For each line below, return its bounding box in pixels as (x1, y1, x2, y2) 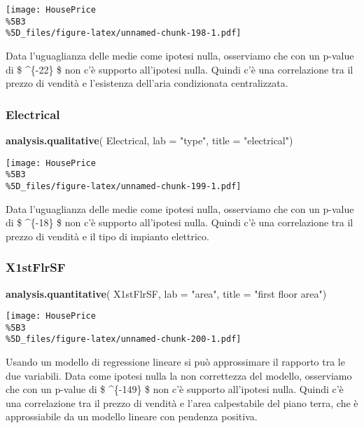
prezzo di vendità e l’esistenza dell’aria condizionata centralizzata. (6, 76, 288, 90)
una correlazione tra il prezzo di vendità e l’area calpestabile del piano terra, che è (6, 395, 358, 410)
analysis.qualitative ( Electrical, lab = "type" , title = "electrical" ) (6, 132, 293, 147)
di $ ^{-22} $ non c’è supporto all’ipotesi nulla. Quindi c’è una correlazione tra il (6, 62, 353, 76)
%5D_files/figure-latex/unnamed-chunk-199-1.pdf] (6, 181, 241, 191)
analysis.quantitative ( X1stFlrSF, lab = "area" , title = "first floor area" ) (6, 286, 327, 301)
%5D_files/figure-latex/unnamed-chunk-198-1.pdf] (6, 28, 241, 39)
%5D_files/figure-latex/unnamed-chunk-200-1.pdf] (6, 334, 241, 345)
